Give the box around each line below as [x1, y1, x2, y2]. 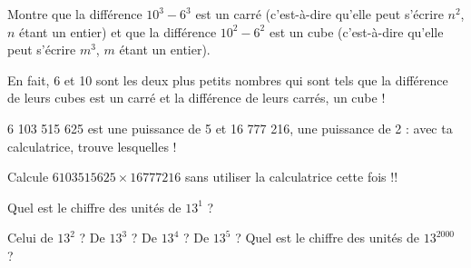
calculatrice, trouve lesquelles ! [7, 136, 177, 155]
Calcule [7, 167, 49, 186]
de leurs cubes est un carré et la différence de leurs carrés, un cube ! [7, 88, 386, 107]
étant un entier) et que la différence [19, 22, 217, 41]
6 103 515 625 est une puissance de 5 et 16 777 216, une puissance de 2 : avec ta [7, 118, 453, 137]
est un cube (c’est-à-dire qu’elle [269, 22, 444, 41]
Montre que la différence [7, 5, 142, 23]
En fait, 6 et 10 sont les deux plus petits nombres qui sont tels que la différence [7, 70, 448, 89]
